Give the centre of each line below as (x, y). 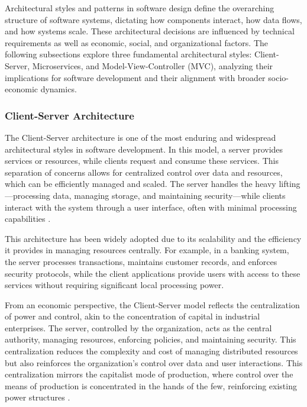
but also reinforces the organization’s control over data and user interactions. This (154, 362)
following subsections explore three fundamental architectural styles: (128, 54)
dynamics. (59, 89)
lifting (290, 184)
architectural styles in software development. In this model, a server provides (144, 149)
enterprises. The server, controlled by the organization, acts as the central (138, 327)
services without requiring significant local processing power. (114, 285)
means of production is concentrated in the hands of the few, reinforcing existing (151, 385)
